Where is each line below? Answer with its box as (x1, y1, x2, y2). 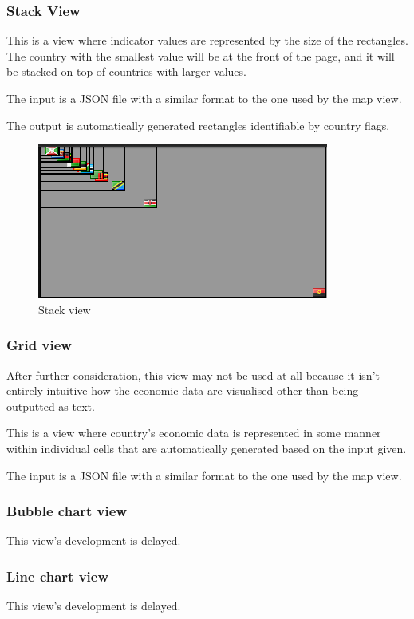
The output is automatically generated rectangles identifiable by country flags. (6, 116, 390, 133)
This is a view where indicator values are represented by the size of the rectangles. (6, 32, 408, 49)
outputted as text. (6, 397, 95, 414)
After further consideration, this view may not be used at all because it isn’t (6, 366, 380, 383)
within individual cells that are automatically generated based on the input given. (6, 440, 407, 456)
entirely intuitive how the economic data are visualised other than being (6, 382, 359, 399)
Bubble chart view (6, 501, 127, 521)
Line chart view (6, 566, 109, 585)
